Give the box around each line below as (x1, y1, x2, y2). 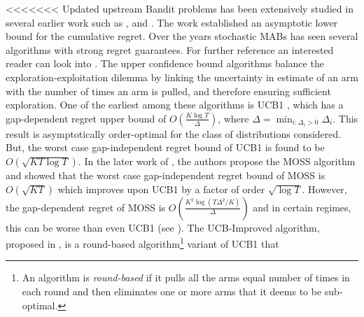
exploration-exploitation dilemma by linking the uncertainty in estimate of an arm (6, 69, 358, 84)
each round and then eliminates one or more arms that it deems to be (22, 283, 322, 298)
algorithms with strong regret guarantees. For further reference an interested (6, 42, 334, 57)
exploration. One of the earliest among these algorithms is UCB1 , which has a (6, 97, 344, 112)
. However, (302, 181, 347, 196)
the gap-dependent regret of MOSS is (6, 199, 166, 214)
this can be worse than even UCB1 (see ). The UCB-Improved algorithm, (6, 220, 320, 234)
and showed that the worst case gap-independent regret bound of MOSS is (6, 167, 325, 182)
